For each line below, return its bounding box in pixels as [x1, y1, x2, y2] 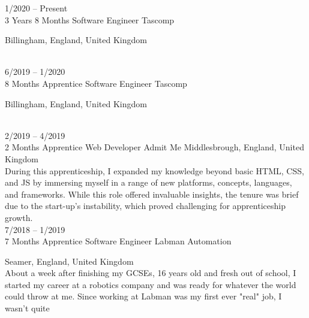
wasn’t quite [5, 302, 50, 314]
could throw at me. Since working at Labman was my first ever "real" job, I [5, 290, 282, 302]
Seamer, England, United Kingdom [5, 255, 134, 267]
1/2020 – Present [5, 2, 68, 14]
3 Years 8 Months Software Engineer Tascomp [5, 13, 175, 26]
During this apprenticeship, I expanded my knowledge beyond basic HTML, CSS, [5, 164, 304, 177]
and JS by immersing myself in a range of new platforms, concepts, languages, [5, 176, 292, 189]
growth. [5, 211, 33, 223]
